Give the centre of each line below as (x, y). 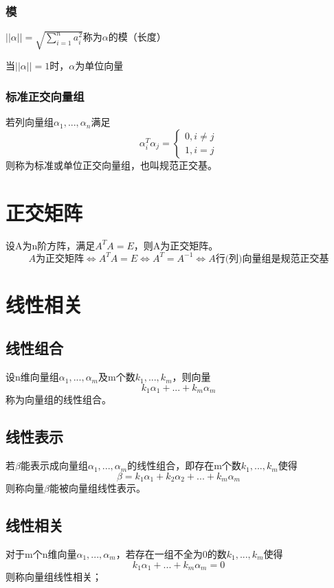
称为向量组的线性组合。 (58, 399)
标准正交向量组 (45, 96)
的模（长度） (137, 37)
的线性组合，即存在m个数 (184, 465)
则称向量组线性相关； (54, 577)
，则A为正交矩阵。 (176, 245)
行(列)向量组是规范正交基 (272, 259)
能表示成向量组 (54, 465)
